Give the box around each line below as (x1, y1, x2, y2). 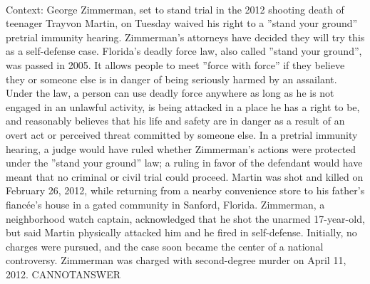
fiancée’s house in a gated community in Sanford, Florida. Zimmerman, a (6, 196, 325, 211)
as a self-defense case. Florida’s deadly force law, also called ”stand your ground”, (6, 43, 362, 58)
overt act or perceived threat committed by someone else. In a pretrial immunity (6, 127, 358, 142)
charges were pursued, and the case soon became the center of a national (6, 238, 324, 253)
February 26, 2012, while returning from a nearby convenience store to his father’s (6, 183, 365, 198)
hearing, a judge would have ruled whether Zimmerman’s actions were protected (6, 141, 356, 156)
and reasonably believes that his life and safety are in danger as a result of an (6, 113, 345, 128)
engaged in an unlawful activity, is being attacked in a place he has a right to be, (6, 99, 360, 114)
